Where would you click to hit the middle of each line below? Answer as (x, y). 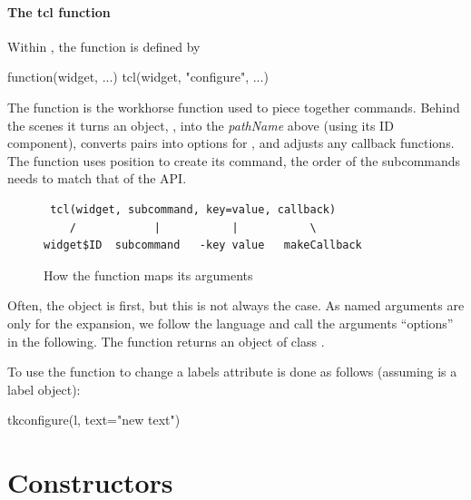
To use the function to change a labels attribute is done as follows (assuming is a (232, 372)
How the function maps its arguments (148, 275)
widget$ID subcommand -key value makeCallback (203, 245)
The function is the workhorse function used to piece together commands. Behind (234, 107)
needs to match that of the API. (97, 178)
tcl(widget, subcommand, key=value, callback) (193, 209)
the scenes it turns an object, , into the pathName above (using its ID (201, 125)
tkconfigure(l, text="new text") (94, 420)
